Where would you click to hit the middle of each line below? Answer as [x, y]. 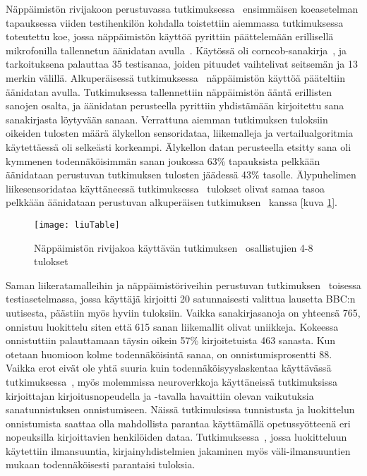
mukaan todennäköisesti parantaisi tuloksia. [101, 464]
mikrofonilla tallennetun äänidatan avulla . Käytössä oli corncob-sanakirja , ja [176, 50]
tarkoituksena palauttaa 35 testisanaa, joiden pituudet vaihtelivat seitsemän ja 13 [182, 64]
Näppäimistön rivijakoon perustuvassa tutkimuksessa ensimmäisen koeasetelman [182, 8]
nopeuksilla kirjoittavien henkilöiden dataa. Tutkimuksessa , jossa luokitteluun [176, 437]
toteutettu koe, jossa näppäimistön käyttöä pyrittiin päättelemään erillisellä [170, 36]
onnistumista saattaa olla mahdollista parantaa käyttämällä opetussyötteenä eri [178, 423]
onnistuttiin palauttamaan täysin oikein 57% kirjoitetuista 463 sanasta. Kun [171, 340]
